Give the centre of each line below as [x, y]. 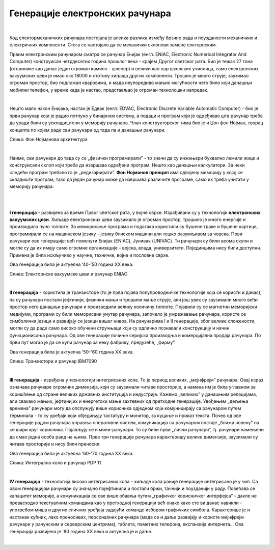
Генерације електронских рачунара [90, 13]
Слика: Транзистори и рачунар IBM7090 [53, 361]
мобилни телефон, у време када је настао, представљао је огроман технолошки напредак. [109, 90]
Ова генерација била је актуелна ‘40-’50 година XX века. [71, 264]
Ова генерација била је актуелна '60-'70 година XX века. [72, 453]
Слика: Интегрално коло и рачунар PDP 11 [55, 463]
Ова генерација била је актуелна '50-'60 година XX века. [72, 352]
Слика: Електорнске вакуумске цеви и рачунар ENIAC [68, 274]
